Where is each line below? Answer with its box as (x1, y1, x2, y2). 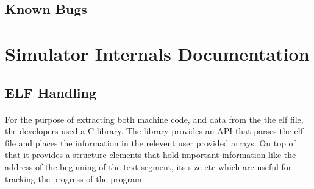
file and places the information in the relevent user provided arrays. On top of (5, 136, 296, 149)
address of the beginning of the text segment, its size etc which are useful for (5, 160, 292, 173)
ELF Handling (5, 83, 97, 101)
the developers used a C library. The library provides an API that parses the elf (5, 125, 303, 137)
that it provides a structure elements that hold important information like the (5, 148, 296, 161)
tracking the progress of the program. (5, 172, 145, 185)
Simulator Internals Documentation (5, 41, 310, 66)
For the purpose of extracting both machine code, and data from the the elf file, (5, 112, 304, 125)
